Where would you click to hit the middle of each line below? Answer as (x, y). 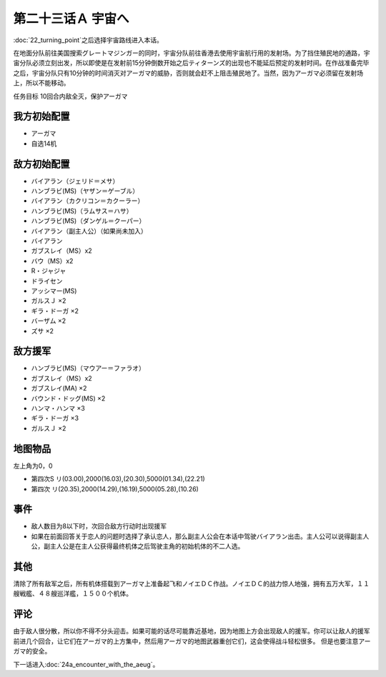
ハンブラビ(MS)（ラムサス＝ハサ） (82, 211)
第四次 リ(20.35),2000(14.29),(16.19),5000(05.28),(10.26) (115, 488)
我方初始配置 (41, 117)
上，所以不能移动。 (41, 83)
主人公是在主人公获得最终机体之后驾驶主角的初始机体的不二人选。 (147, 546)
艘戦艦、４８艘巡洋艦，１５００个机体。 (73, 593)
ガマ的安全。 (32, 651)
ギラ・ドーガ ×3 (55, 418)
